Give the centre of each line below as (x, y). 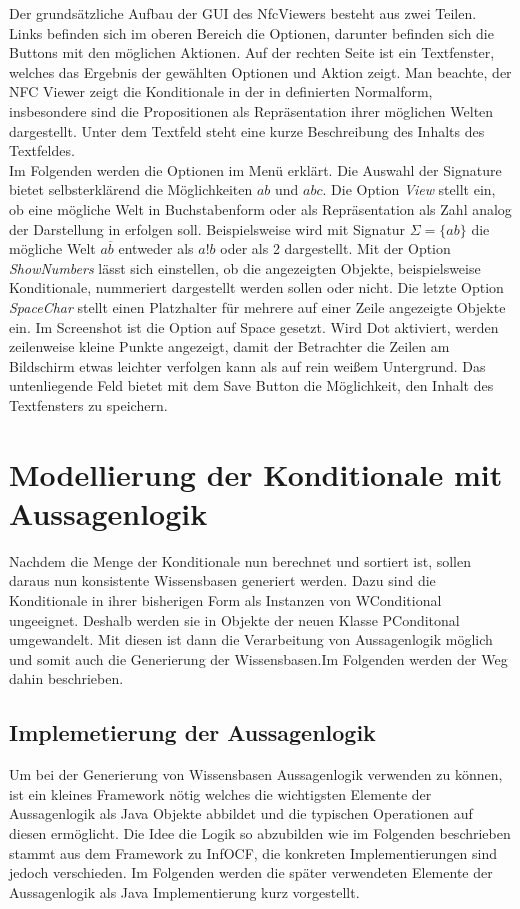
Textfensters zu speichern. (88, 404)
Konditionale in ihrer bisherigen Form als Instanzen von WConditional (225, 599)
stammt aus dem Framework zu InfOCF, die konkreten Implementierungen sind (253, 852)
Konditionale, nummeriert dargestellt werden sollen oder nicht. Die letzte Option (256, 287)
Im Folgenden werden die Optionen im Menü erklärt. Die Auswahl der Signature (255, 169)
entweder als (156, 248)
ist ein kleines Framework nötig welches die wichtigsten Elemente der (220, 793)
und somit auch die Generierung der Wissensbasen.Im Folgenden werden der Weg (258, 658)
